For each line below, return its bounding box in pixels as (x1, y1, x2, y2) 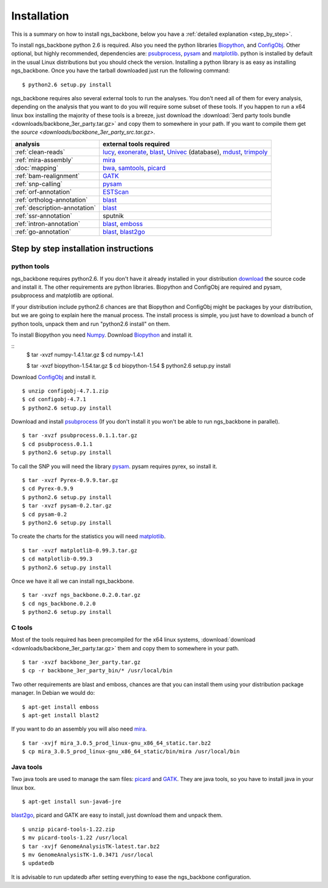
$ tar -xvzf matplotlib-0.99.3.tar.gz (22, 547, 138, 554)
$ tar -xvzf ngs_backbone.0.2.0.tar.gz (22, 591, 141, 599)
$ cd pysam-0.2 (22, 511, 67, 518)
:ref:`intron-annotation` (15, 219, 80, 228)
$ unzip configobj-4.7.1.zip (22, 387, 109, 394)
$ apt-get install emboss (22, 703, 100, 711)
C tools (11, 623, 33, 632)
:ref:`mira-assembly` (15, 156, 73, 164)
